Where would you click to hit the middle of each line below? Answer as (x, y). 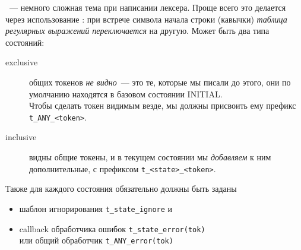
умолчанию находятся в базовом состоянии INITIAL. (126, 94)
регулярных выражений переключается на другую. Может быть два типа (137, 31)
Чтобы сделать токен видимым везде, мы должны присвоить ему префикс (163, 105)
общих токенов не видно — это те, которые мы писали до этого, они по (160, 82)
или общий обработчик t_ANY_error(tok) (96, 240)
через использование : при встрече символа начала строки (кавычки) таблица (146, 19)
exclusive (22, 62)
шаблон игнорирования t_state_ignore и (96, 208)
